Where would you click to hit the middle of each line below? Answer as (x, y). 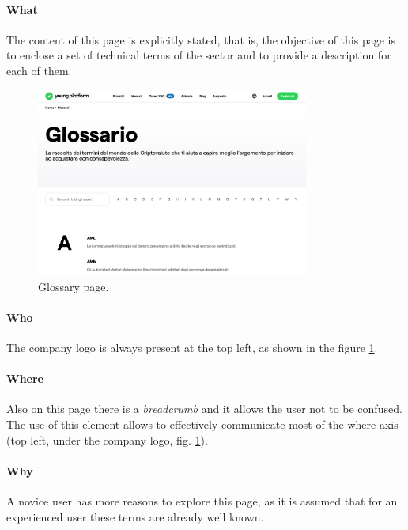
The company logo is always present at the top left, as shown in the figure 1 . (192, 348)
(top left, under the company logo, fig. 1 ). (107, 439)
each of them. (39, 70)
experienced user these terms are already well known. (135, 516)
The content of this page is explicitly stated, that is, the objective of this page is (201, 39)
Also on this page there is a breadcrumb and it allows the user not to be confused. (204, 409)
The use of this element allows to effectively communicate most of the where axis (202, 424)
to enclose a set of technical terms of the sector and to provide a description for (199, 55)
